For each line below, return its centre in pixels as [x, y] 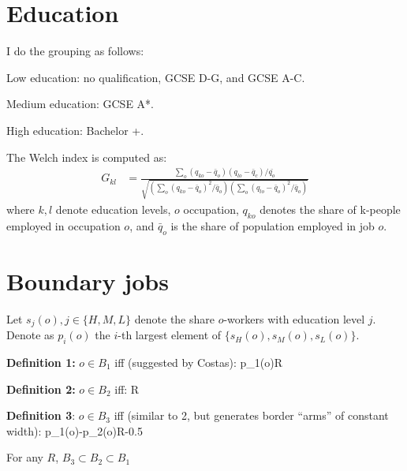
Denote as [30, 335]
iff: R [127, 389]
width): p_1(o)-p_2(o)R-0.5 [75, 430]
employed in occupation [63, 225]
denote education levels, [113, 209]
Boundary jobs [88, 280]
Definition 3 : [41, 415]
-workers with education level [294, 318]
